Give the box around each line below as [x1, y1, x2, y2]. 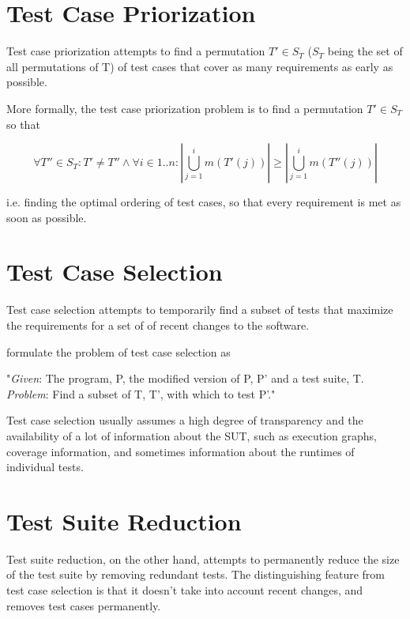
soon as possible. [6, 209, 87, 225]
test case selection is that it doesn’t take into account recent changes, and [6, 582, 363, 598]
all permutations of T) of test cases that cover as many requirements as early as [6, 58, 393, 74]
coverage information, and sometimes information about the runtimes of [6, 443, 355, 459]
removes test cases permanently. [6, 597, 161, 613]
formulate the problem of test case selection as [6, 343, 231, 360]
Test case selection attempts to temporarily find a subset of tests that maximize [6, 301, 393, 318]
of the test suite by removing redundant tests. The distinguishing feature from [6, 566, 385, 583]
